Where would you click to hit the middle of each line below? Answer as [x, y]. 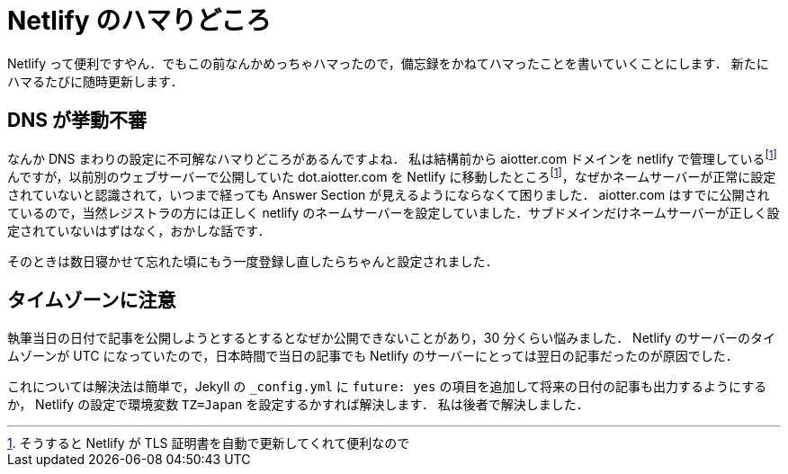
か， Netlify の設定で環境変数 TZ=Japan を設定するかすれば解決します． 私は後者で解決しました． [298, 404]
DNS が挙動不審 [77, 121]
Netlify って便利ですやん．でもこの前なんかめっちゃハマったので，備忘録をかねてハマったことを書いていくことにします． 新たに [388, 63]
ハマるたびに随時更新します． [95, 81]
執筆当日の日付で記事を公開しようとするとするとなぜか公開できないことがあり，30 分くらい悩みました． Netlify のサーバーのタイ [392, 337]
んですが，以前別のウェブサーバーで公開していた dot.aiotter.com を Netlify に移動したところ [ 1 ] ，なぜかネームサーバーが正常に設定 [392, 175]
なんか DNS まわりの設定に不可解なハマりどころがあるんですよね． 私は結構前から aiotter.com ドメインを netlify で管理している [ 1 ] [392, 157]
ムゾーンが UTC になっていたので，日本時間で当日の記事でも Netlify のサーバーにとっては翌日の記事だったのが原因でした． [373, 355]
